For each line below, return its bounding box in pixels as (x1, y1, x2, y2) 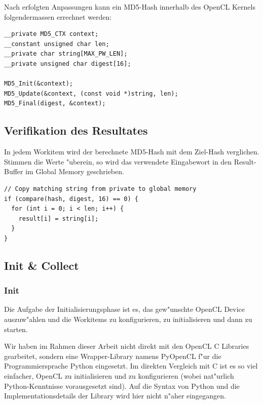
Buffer (4, 166, 23, 177)
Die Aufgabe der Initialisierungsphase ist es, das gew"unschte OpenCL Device (4, 304, 245, 314)
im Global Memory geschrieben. (25, 166, 124, 177)
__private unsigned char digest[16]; (4, 60, 131, 67)
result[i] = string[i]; (18, 215, 99, 222)
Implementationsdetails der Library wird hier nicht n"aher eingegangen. (4, 390, 226, 401)
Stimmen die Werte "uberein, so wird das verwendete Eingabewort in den (4, 156, 232, 167)
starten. (4, 324, 28, 334)
